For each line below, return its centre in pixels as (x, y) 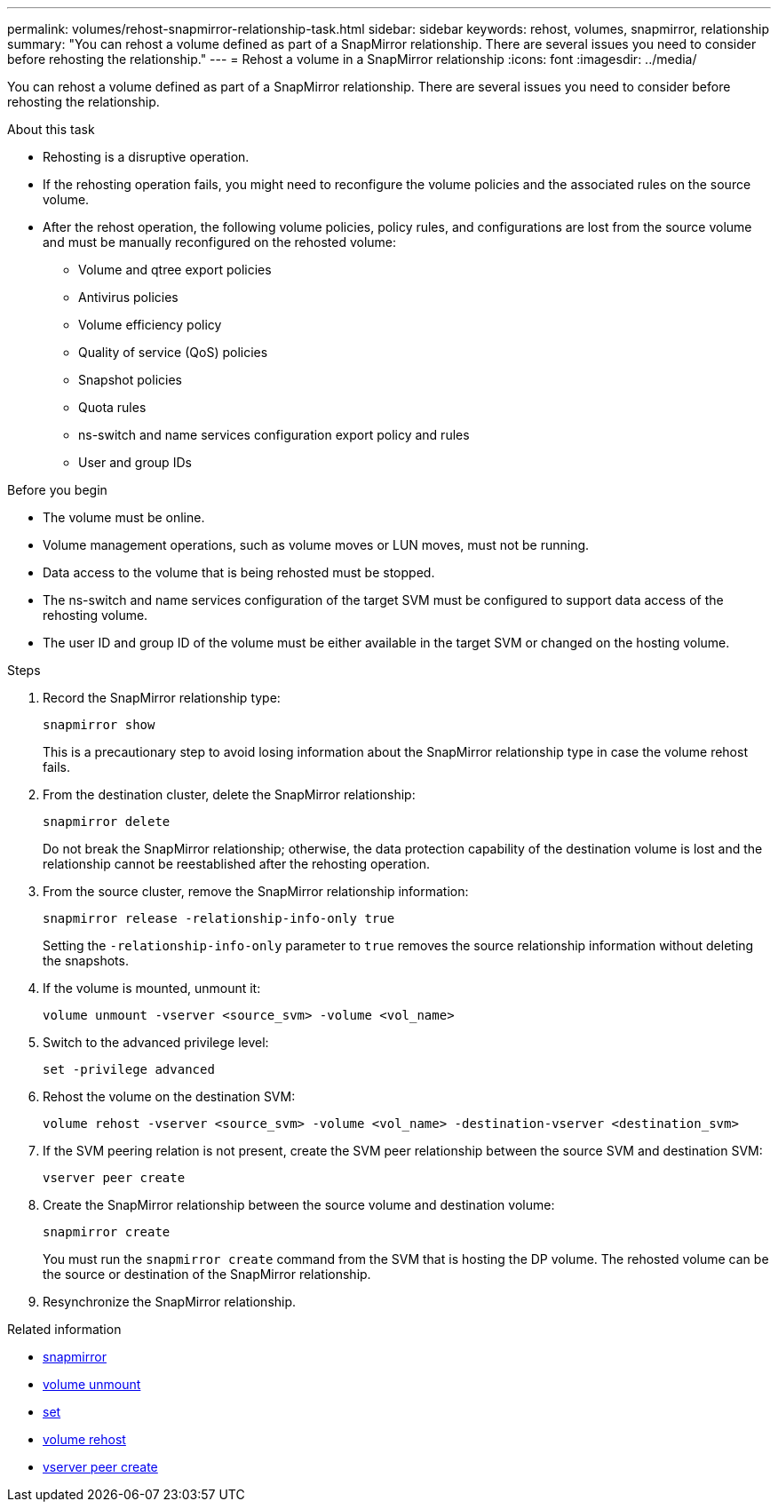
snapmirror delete (107, 822)
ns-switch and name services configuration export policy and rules (274, 435)
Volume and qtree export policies (175, 270)
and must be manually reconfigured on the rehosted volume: (220, 242)
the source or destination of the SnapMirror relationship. (207, 1274)
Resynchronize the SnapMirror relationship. (170, 1302)
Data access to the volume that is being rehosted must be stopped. (239, 572)
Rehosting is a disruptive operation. (146, 157)
